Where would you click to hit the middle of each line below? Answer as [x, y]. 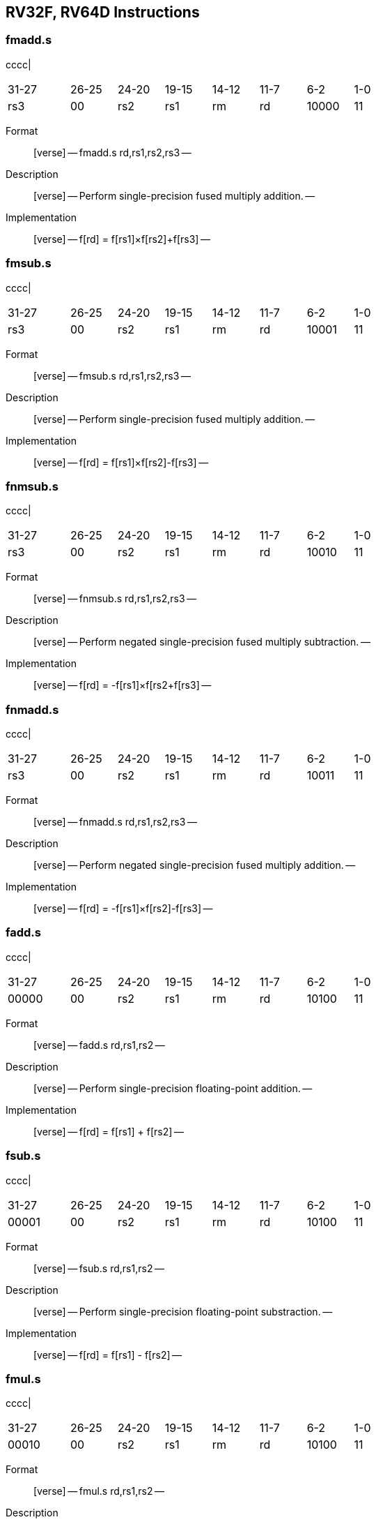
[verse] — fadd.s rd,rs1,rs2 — [99, 1045]
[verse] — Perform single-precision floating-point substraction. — [183, 1311]
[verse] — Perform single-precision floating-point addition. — [173, 1088]
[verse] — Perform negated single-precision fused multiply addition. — [195, 865]
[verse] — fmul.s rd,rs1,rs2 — [99, 1491]
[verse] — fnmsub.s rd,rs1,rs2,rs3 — [115, 599]
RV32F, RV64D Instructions [103, 12]
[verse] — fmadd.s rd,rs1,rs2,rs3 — [112, 152]
